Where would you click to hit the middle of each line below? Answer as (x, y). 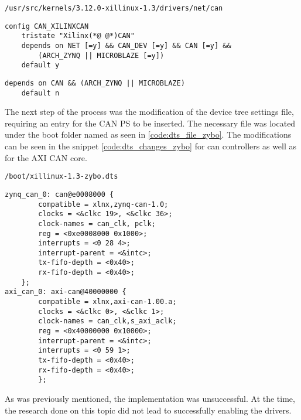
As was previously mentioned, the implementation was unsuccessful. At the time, (150, 398)
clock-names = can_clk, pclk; (97, 223)
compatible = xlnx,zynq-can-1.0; (103, 204)
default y (40, 65)
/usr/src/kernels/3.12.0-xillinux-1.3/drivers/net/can (114, 8)
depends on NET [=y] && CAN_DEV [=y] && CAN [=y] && (126, 45)
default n (40, 93)
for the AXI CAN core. (46, 157)
